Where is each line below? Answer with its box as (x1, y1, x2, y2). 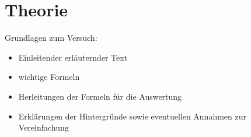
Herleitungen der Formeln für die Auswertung (18, 90, 182, 102)
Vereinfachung (18, 121, 69, 134)
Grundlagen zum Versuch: (5, 31, 97, 44)
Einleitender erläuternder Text (18, 51, 128, 63)
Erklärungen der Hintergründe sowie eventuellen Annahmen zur (18, 110, 247, 122)
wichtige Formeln (18, 71, 80, 83)
